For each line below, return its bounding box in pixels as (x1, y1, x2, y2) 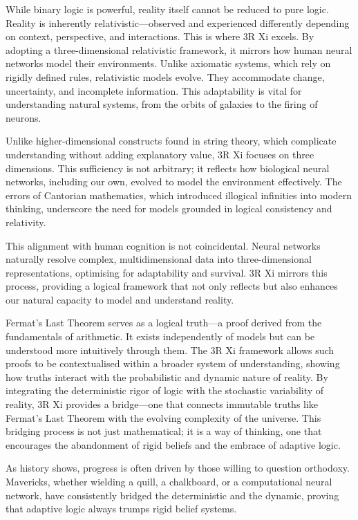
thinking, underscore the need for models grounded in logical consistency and (6, 201, 332, 216)
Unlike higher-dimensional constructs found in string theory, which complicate (6, 133, 337, 148)
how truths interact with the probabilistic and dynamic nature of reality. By (6, 369, 328, 384)
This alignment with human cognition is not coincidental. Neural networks (6, 238, 321, 252)
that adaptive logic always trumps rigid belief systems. (6, 501, 237, 516)
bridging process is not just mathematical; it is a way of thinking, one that (6, 424, 322, 438)
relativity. (6, 214, 46, 229)
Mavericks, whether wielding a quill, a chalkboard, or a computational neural (6, 474, 332, 488)
